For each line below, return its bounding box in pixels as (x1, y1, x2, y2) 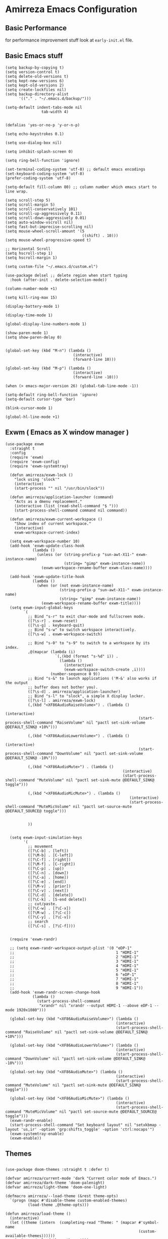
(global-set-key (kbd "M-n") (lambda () (5, 348, 92, 353)
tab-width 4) (41, 109, 69, 114)
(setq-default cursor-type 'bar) (5, 397, 76, 402)
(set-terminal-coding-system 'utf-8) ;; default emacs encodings (5, 167, 145, 172)
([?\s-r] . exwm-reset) (27, 618, 78, 624)
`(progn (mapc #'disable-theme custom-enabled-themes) (10, 1198, 128, 1203)
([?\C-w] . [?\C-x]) (27, 906, 71, 911)
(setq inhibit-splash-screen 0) (5, 149, 73, 154)
